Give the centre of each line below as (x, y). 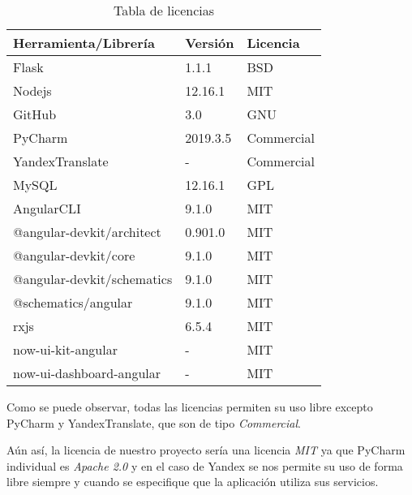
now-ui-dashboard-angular (87, 373)
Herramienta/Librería (84, 43)
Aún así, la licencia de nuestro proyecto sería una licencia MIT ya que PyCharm (206, 450)
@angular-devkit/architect (87, 232)
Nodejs (32, 90)
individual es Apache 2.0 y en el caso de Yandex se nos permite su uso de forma (205, 465)
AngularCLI (47, 208)
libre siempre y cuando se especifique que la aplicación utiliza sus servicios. (193, 482)
